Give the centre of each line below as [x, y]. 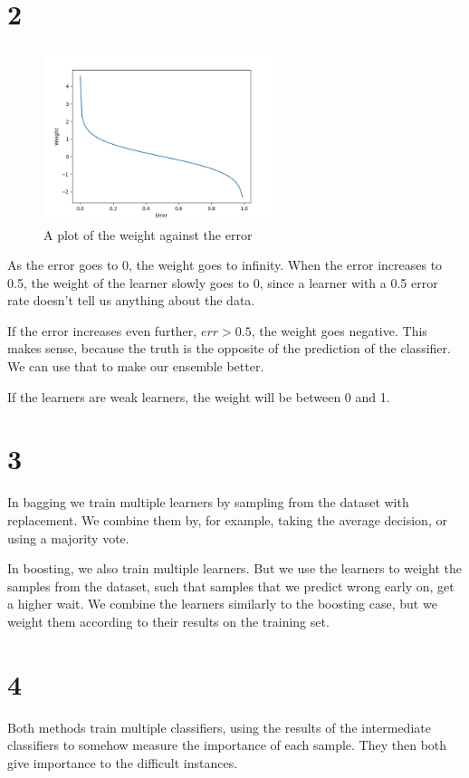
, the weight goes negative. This [339, 330]
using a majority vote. [68, 538]
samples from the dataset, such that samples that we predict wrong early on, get [231, 586]
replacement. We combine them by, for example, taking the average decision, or [227, 519]
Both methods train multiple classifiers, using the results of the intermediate [219, 727]
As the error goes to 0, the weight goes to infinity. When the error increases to [225, 265]
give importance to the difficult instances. [123, 762]
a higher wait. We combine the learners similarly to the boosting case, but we [222, 604]
